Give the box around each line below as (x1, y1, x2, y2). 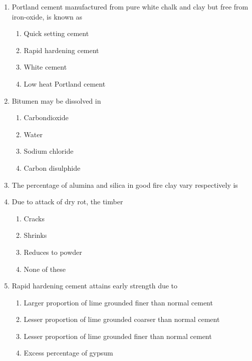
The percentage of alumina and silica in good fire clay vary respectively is (12, 179, 238, 190)
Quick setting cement (24, 28, 89, 39)
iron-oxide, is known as (12, 11, 82, 22)
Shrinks (24, 230, 47, 240)
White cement (24, 62, 67, 72)
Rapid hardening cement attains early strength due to (12, 280, 178, 291)
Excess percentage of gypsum (24, 347, 113, 358)
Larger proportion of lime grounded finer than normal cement (24, 297, 213, 307)
